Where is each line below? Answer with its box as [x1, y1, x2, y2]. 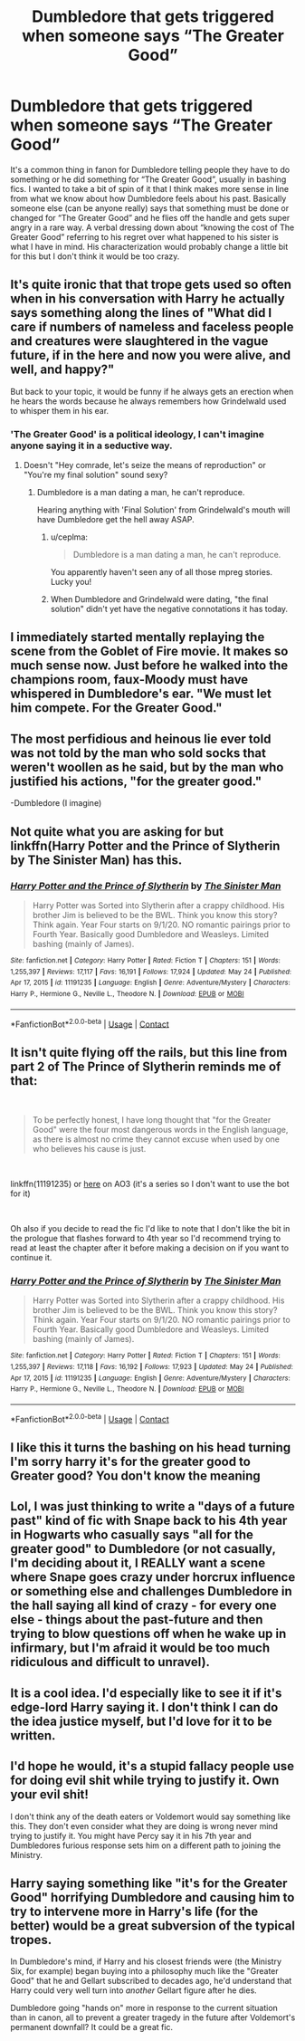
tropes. [10, 1931, 52, 1948]
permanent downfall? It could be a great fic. [10, 2022, 174, 2033]
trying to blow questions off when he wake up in [10, 1626, 287, 1642]
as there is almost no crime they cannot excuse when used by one [32, 1134, 280, 1145]
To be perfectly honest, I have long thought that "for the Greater [32, 1115, 272, 1126]
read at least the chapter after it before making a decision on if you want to [10, 1242, 289, 1253]
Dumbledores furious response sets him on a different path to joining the [10, 1840, 281, 1851]
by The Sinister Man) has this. [10, 852, 183, 867]
